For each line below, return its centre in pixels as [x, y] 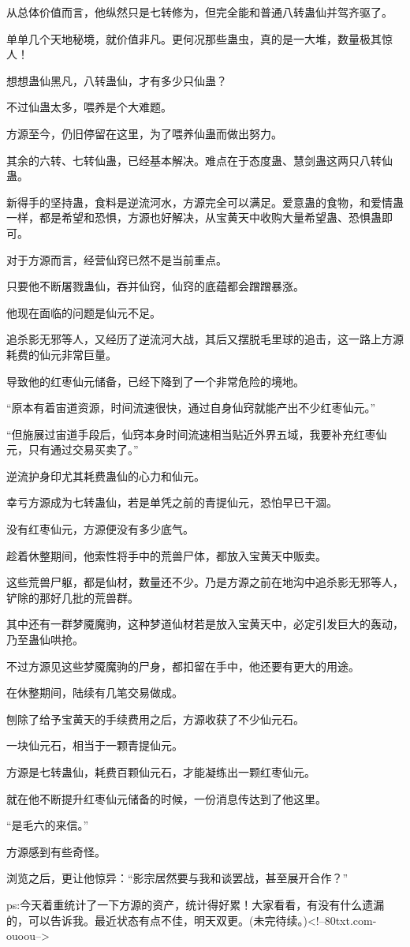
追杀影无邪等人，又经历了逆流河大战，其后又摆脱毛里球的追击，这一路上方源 [205, 339]
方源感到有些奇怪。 [56, 851]
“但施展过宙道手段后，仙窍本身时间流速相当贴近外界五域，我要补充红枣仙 [197, 434]
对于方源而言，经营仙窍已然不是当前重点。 [117, 259]
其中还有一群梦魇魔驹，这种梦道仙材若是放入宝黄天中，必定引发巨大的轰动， [205, 624]
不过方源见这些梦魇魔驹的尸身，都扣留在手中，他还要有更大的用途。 [183, 666]
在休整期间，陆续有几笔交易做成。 [95, 692]
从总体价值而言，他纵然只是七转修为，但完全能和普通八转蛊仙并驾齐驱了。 [199, 12]
